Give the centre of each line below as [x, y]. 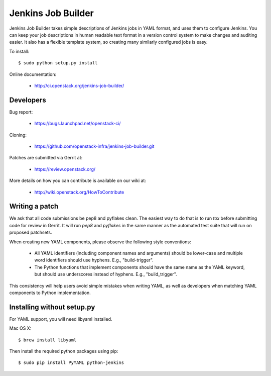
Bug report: [21, 112]
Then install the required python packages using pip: [64, 351]
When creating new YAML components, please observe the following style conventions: [100, 242]
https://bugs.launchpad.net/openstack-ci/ [78, 124]
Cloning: [18, 135]
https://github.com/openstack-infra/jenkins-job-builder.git [94, 146]
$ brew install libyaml [47, 340]
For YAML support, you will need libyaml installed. [61, 319]
